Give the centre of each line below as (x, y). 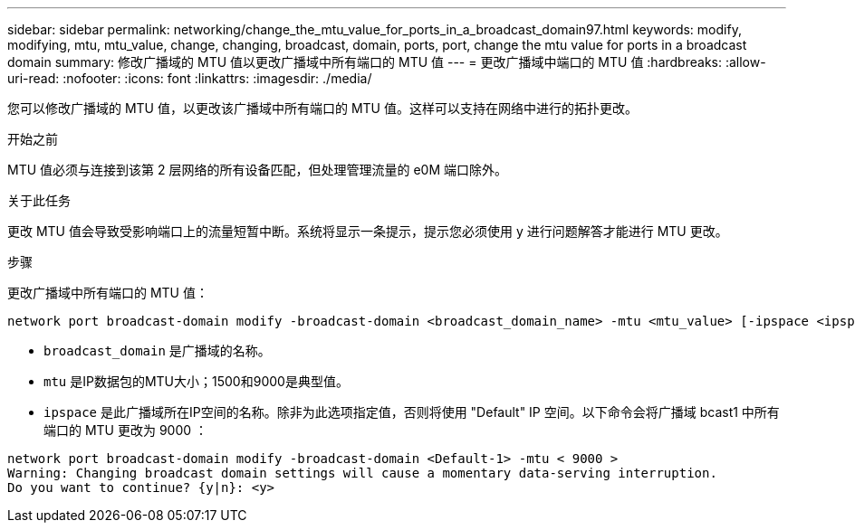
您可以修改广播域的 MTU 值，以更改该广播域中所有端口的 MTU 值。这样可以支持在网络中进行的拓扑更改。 (322, 108)
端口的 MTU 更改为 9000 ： (126, 430)
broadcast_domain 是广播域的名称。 (157, 350)
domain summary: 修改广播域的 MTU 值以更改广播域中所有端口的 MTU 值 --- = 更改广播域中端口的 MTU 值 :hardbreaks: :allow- (387, 62)
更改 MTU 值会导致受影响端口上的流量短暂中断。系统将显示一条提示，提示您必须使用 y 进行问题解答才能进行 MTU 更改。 (368, 231)
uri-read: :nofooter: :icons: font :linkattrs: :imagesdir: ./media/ (190, 78)
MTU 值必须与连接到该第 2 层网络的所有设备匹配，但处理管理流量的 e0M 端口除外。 (257, 170)
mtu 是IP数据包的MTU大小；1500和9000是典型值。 (196, 381)
